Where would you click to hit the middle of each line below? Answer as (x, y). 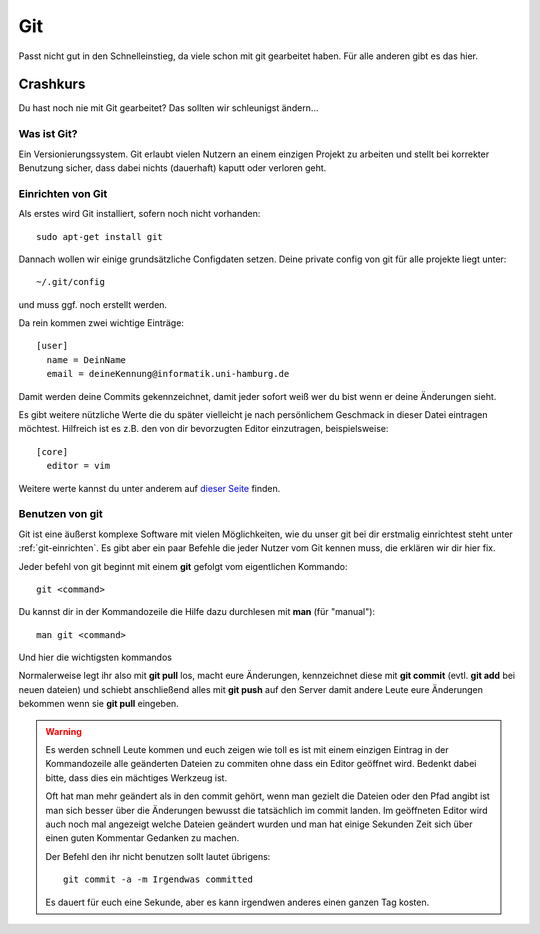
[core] (52, 451)
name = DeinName (86, 359)
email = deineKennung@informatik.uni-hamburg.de (168, 374)
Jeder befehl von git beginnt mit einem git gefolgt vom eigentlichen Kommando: (183, 566)
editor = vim (78, 466)
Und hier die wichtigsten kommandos (95, 657)
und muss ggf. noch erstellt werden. (93, 304)
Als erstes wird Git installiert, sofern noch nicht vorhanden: (139, 214)
